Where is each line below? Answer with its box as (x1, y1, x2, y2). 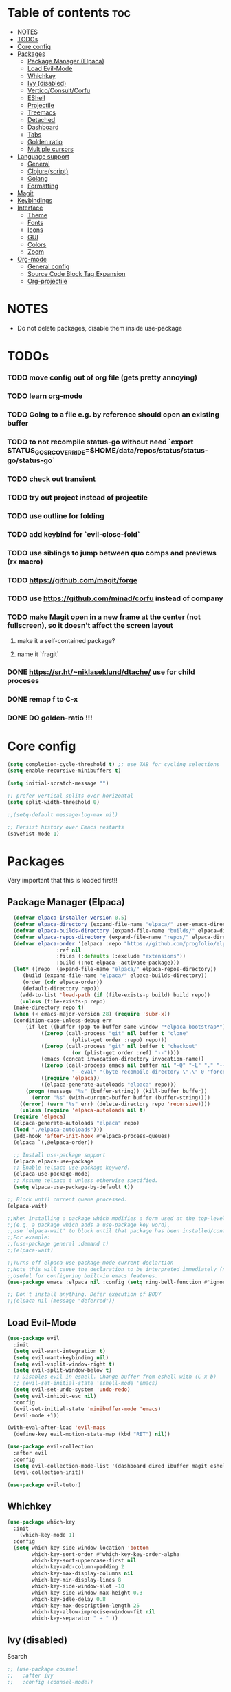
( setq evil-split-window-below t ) (13, 1367, 112, 1374)
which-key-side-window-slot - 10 (32, 1582, 125, 1590)
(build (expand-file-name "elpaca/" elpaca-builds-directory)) (22, 972, 208, 979)
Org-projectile (27, 277, 67, 285)
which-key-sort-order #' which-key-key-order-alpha (32, 1551, 180, 1557)
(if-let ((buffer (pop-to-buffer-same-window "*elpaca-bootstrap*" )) (25, 1023, 229, 1031)
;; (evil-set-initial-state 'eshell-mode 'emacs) (13, 1380, 158, 1387)
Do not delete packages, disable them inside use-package (16, 324, 183, 332)
